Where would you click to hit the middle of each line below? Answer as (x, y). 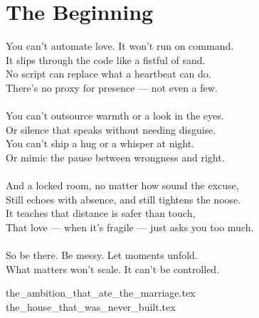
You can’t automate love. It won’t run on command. (120, 46)
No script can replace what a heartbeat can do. (109, 74)
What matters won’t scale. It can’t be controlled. (113, 269)
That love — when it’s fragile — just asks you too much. (130, 227)
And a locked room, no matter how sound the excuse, (122, 185)
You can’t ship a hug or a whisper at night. (100, 143)
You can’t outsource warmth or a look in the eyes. (115, 116)
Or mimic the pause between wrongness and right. (115, 157)
